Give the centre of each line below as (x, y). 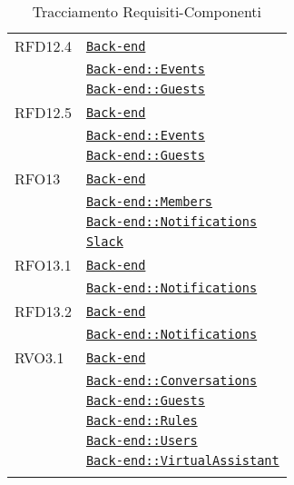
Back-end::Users (142, 440)
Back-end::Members (149, 202)
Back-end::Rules (142, 421)
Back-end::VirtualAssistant (182, 460)
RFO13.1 (43, 265)
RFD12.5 (43, 112)
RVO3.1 (39, 357)
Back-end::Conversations (171, 381)
